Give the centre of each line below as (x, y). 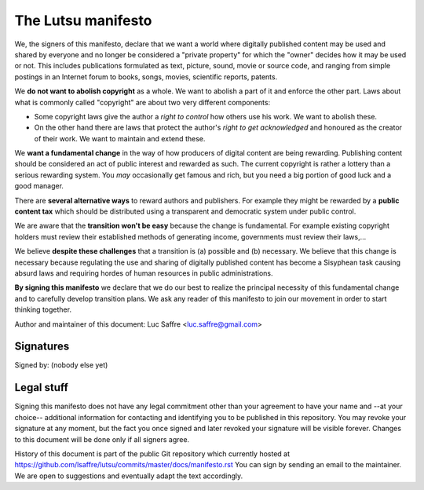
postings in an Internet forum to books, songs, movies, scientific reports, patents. (146, 77)
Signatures (42, 347)
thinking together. (43, 309)
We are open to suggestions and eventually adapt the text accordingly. (129, 476)
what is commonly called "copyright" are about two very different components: (143, 102)
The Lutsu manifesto (83, 20)
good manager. (39, 186)
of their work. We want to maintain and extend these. (120, 138)
